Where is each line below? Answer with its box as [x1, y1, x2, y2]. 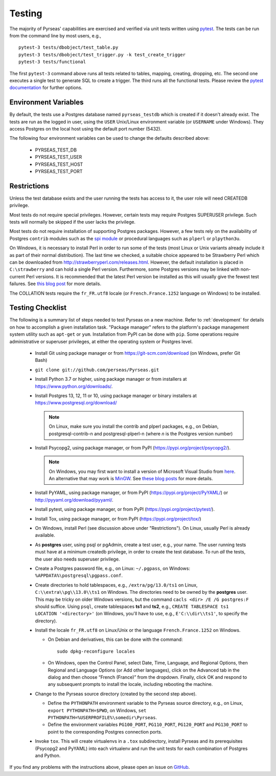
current [9, 273, 25, 279]
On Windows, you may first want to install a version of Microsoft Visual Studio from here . [49, 468, 236, 475]
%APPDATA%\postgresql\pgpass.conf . [35, 572, 123, 578]
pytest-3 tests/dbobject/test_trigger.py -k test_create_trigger [18, 52, 186, 57]
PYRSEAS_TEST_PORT [35, 168, 83, 174]
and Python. [35, 752, 61, 759]
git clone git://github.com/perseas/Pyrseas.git [35, 367, 159, 373]
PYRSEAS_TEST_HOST [35, 161, 83, 167]
